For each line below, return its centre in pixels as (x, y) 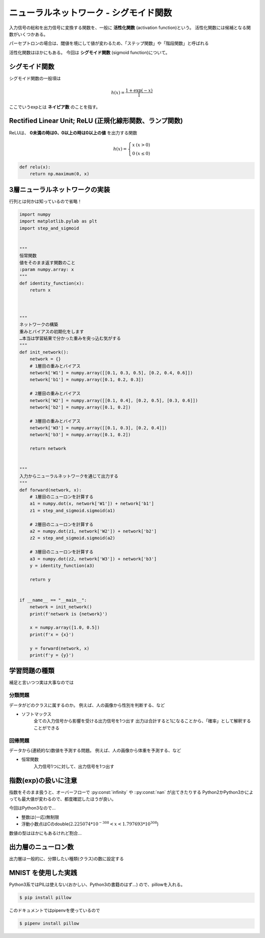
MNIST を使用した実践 (43, 873)
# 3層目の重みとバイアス (55, 421)
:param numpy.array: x (47, 270)
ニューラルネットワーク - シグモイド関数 (91, 13)
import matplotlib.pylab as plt (58, 221)
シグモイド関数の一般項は (35, 78)
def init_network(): (44, 352)
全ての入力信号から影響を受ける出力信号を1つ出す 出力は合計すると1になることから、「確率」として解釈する (142, 721)
